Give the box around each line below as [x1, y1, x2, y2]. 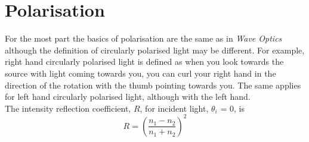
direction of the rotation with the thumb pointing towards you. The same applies [5, 78, 301, 91]
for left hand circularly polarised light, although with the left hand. [5, 90, 251, 103]
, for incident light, [140, 102, 209, 114]
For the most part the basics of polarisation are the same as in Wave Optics [5, 32, 282, 45]
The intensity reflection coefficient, [5, 102, 131, 114]
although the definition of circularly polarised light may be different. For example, [5, 43, 305, 56]
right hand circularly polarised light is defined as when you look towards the [5, 55, 284, 68]
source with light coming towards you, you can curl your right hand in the [5, 67, 276, 79]
